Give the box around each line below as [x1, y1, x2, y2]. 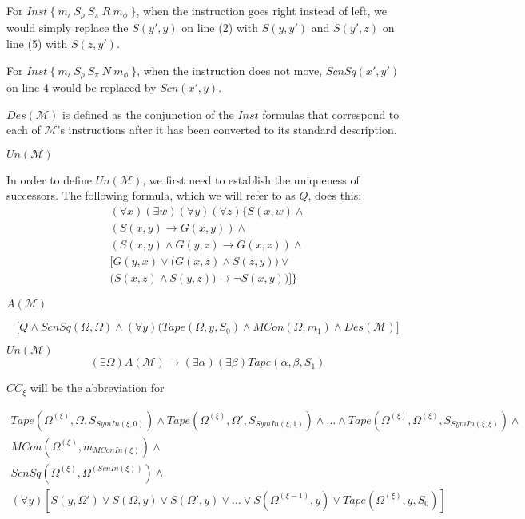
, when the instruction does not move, [137, 61, 323, 78]
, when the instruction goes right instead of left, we [136, 2, 387, 18]
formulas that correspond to [262, 105, 400, 122]
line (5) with [6, 35, 68, 52]
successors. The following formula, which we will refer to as [6, 187, 296, 204]
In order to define [6, 171, 93, 188]
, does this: [308, 187, 362, 204]
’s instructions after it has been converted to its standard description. [57, 121, 397, 138]
